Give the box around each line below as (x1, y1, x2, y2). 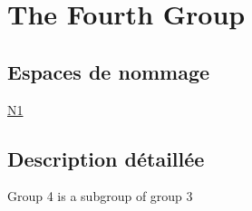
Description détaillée (7, 144, 205, 172)
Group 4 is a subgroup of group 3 (7, 187, 193, 206)
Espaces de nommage (7, 57, 210, 85)
